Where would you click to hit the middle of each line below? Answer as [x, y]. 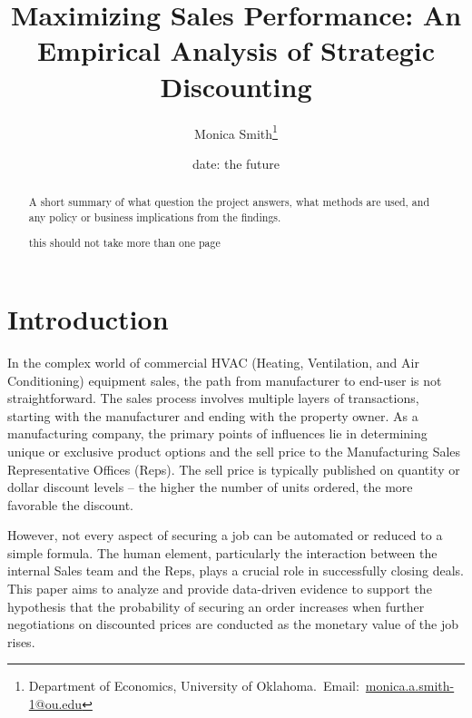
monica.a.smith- [410, 686]
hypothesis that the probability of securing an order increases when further [216, 606]
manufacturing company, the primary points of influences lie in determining [217, 433]
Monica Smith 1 [236, 132]
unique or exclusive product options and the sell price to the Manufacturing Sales [234, 451]
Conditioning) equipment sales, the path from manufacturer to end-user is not [225, 380]
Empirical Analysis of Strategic [236, 50]
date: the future [236, 163]
